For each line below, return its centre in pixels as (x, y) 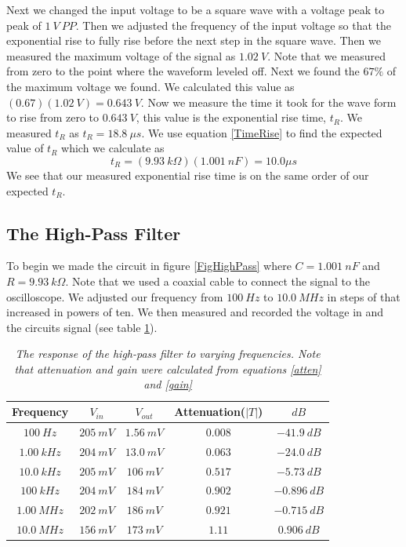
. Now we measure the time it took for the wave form (268, 102)
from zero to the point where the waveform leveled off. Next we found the (183, 71)
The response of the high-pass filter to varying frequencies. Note (168, 354)
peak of (24, 25)
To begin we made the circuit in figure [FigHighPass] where (149, 266)
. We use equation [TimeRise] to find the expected (262, 132)
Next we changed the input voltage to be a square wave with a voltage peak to (196, 9)
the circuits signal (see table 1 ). (82, 327)
